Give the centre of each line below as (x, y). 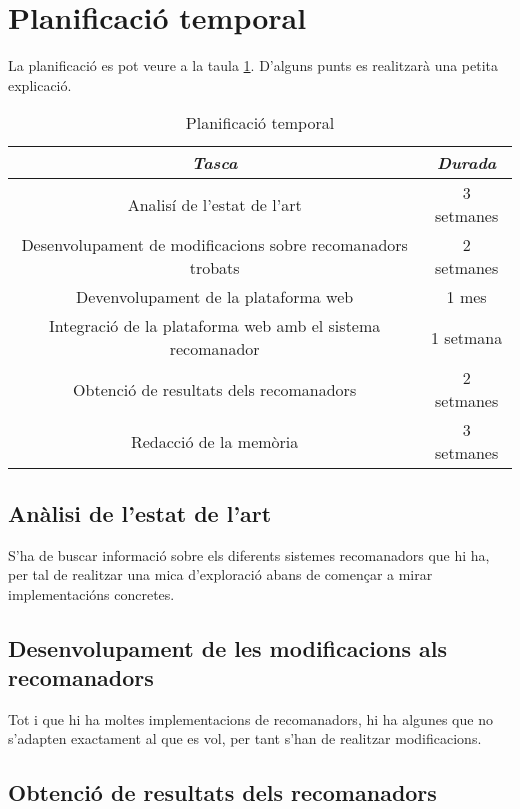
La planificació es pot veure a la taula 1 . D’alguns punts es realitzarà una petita (253, 65)
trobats (214, 268)
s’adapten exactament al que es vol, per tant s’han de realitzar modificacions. (245, 738)
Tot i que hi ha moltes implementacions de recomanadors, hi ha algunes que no (250, 718)
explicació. (40, 84)
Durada (466, 163)
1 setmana (467, 337)
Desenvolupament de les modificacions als (227, 647)
